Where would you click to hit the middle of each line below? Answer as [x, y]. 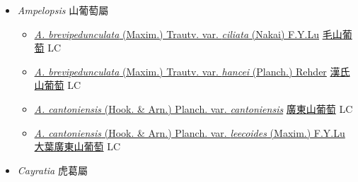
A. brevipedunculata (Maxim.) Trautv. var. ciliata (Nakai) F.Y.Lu [177, 34]
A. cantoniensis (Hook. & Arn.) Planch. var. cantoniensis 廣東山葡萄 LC [194, 108]
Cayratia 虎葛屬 [52, 170]
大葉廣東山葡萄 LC [77, 146]
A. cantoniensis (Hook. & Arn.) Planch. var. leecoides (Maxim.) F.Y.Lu [190, 132]
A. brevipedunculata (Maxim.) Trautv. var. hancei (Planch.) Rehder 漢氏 [192, 71]
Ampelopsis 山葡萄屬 [63, 10]
